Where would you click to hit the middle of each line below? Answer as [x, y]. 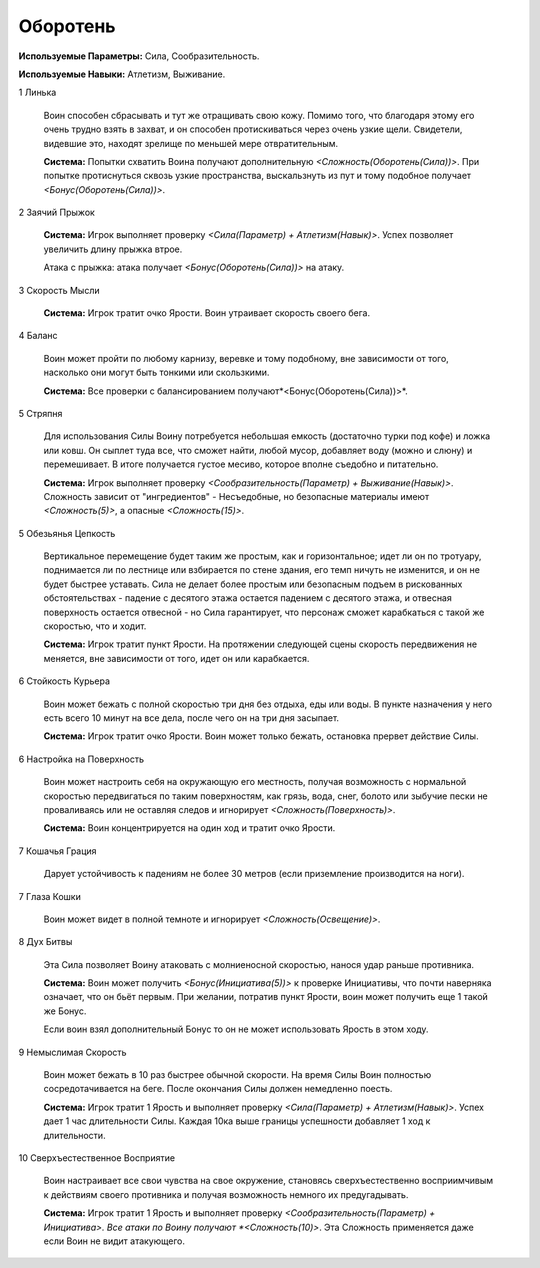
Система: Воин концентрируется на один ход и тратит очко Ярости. [189, 828]
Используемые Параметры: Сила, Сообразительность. [139, 56]
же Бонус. [65, 1011]
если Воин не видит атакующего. [114, 1241]
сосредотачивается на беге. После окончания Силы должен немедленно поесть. [218, 1089]
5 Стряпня [40, 413]
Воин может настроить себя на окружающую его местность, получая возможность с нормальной [255, 782]
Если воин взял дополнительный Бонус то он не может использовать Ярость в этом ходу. [236, 1029]
